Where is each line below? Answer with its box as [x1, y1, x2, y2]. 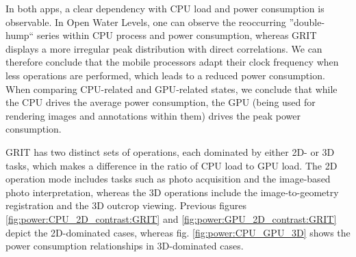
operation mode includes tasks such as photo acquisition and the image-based [5, 172, 331, 186]
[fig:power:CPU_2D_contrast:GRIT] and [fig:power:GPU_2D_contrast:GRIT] [5, 211, 337, 226]
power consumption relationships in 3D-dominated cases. [5, 239, 244, 253]
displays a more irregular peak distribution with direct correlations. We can [5, 41, 322, 55]
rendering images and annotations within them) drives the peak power [5, 108, 301, 122]
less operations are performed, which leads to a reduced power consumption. [5, 68, 325, 82]
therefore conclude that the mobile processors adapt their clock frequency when [5, 55, 339, 69]
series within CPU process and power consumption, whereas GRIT [36, 28, 317, 42]
